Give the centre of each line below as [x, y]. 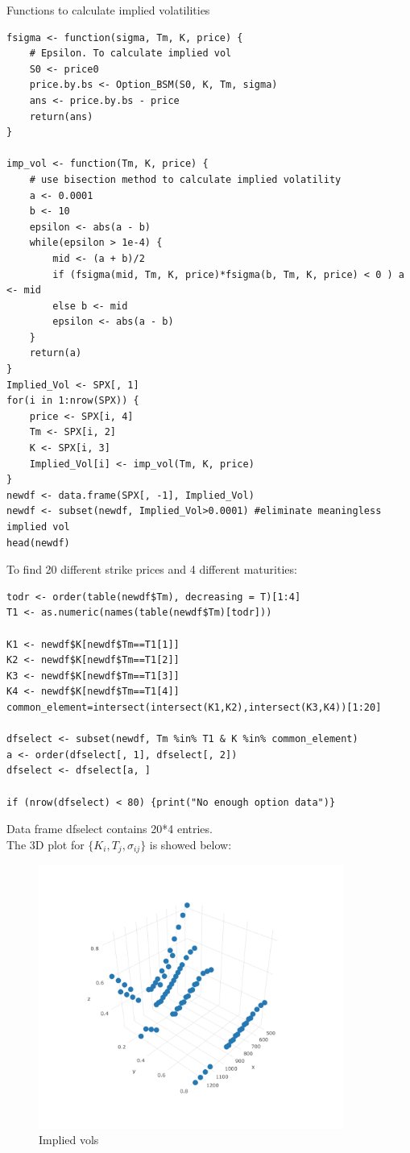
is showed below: [191, 844]
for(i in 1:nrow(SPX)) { [73, 401]
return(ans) [61, 116]
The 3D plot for [46, 844]
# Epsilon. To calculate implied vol [130, 54]
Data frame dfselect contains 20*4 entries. [110, 829]
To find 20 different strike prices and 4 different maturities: [152, 569]
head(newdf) [38, 543]
